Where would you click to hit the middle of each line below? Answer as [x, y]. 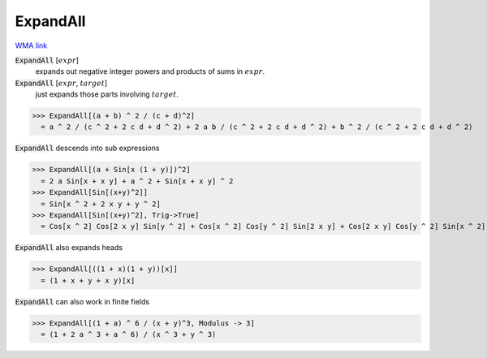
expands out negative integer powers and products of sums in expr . [150, 71]
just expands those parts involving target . [107, 94]
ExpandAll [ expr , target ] [61, 83]
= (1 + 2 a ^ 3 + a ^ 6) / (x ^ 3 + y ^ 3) [129, 334]
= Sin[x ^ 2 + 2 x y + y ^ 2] [101, 204]
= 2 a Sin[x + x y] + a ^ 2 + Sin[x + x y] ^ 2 [137, 181]
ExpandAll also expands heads [69, 248]
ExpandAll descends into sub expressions [87, 148]
